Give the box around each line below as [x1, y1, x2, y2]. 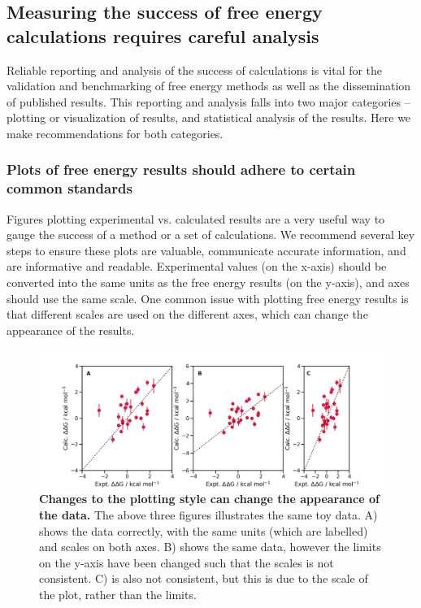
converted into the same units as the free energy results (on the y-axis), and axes [7, 274, 410, 291]
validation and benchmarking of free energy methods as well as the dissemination [7, 77, 411, 94]
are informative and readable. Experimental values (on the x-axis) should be [7, 258, 387, 275]
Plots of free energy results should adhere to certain [7, 159, 356, 180]
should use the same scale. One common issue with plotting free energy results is [7, 289, 409, 306]
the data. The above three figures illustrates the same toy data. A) [39, 506, 378, 523]
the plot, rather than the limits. [39, 585, 197, 602]
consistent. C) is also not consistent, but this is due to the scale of [39, 570, 368, 587]
